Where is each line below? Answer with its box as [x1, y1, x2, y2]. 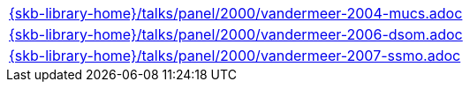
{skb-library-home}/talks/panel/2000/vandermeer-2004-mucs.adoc [9, 4, 463, 22]
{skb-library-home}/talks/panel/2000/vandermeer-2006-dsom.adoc [9, 26, 463, 43]
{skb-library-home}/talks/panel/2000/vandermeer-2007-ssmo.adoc [9, 47, 461, 64]
